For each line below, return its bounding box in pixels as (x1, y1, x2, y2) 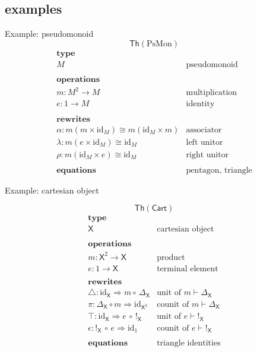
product (157, 253, 185, 262)
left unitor (186, 138, 223, 147)
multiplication (186, 88, 237, 97)
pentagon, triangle (186, 166, 252, 175)
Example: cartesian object (5, 183, 99, 196)
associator (186, 125, 222, 134)
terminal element (157, 264, 218, 273)
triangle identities (157, 339, 221, 348)
